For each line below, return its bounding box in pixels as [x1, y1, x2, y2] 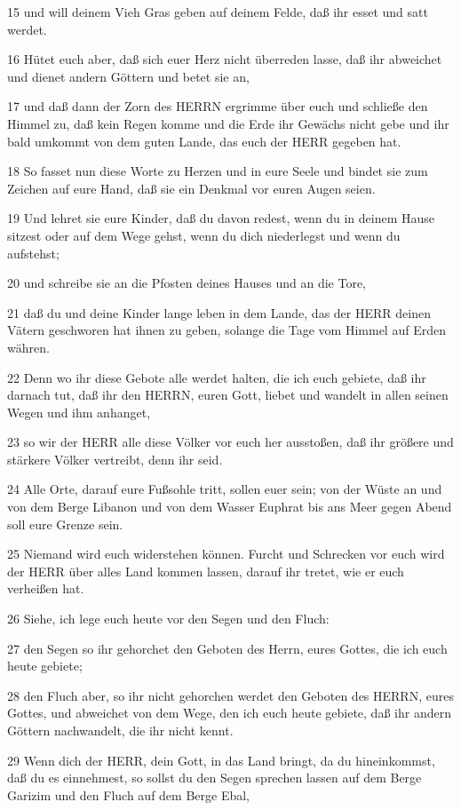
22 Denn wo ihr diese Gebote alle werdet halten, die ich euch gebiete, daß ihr [7, 368, 426, 386]
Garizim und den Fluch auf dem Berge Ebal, [7, 785, 250, 804]
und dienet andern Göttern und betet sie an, [7, 67, 250, 85]
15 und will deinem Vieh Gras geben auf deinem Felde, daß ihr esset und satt [7, 3, 428, 20]
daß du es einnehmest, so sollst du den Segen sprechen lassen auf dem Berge [7, 768, 422, 787]
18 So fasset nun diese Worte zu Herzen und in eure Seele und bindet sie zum [7, 162, 428, 180]
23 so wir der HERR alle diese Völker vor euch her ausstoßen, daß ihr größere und [7, 433, 454, 451]
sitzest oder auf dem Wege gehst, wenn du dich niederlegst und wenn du [7, 226, 401, 244]
